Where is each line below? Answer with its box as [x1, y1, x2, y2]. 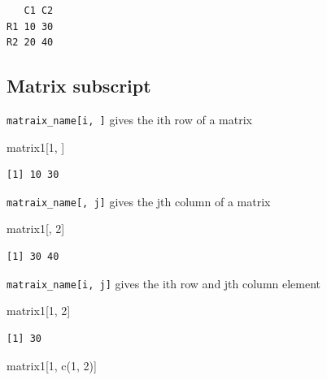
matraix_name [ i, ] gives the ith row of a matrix [7, 110, 252, 127]
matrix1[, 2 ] [7, 220, 65, 237]
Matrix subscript [7, 73, 151, 98]
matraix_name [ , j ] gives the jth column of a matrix [7, 192, 271, 209]
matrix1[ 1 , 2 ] [7, 302, 71, 319]
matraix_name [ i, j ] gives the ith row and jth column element [7, 274, 321, 291]
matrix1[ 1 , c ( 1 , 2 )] [7, 356, 97, 374]
